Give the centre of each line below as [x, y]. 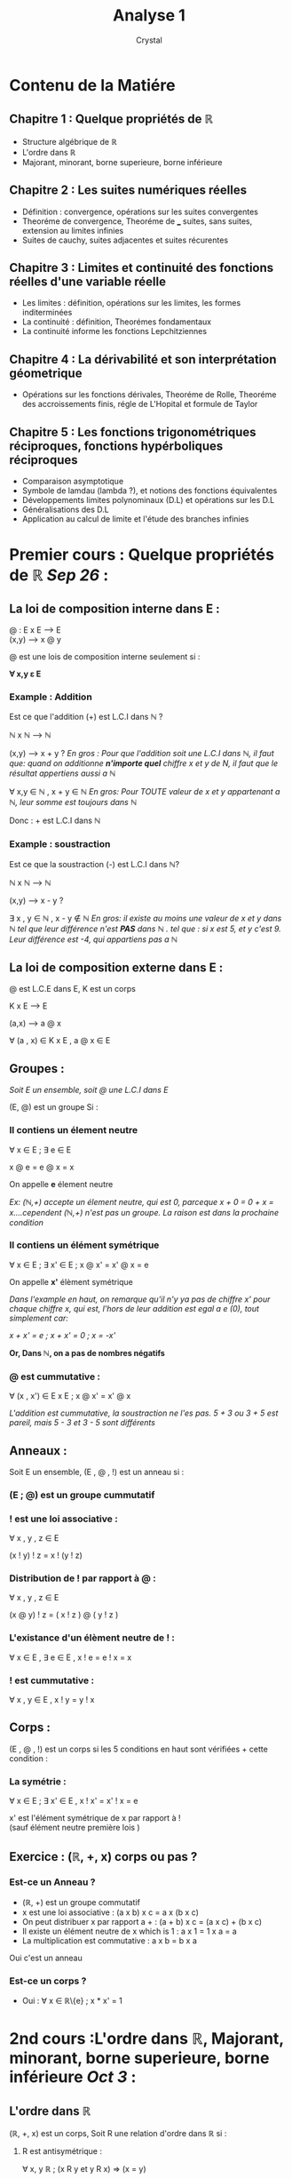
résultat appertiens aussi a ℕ [63, 773]
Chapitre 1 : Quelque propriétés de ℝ [111, 120]
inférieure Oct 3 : [73, 2077]
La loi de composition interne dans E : [114, 608]
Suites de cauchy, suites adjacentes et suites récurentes [125, 240]
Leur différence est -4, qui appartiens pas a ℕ [93, 939]
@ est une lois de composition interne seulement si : [105, 657]
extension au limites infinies [73, 230]
